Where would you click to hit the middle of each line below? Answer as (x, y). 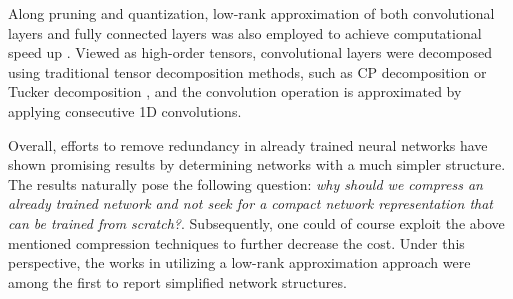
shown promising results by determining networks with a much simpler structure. (257, 164)
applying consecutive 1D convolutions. (125, 110)
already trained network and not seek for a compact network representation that (250, 203)
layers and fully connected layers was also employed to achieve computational (245, 32)
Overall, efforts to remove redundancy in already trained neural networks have (248, 144)
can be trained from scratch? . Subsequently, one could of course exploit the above (256, 222)
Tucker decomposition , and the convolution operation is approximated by (235, 91)
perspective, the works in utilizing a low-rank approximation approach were (239, 262)
